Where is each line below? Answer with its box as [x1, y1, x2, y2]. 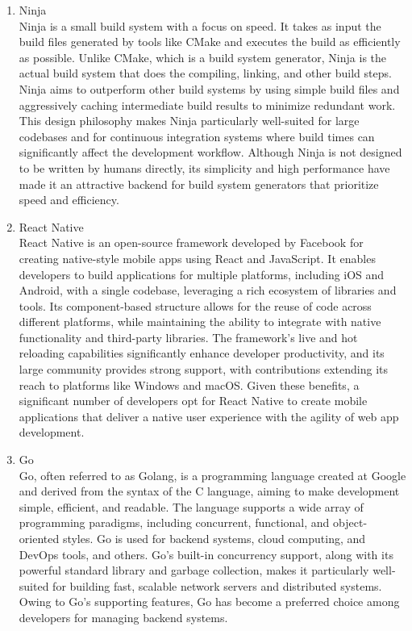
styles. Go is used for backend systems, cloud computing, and [62, 530, 366, 546]
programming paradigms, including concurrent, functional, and [19, 514, 330, 531]
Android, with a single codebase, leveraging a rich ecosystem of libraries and [19, 282, 397, 299]
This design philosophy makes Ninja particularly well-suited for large [19, 112, 360, 129]
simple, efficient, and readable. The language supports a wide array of [19, 498, 364, 515]
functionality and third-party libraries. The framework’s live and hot [19, 328, 358, 345]
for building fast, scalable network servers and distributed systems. [52, 577, 382, 594]
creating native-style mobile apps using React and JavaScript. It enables [19, 249, 376, 266]
